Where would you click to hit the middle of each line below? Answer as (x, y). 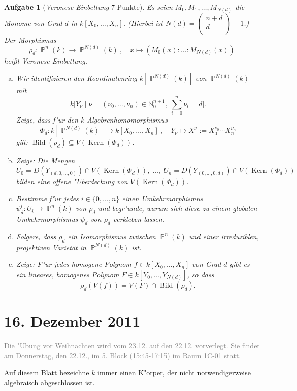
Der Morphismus (30, 39)
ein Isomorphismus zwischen (112, 236)
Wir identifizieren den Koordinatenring (76, 78)
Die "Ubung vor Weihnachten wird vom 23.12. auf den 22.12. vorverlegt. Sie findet (132, 345)
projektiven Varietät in (51, 247)
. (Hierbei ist (143, 23)
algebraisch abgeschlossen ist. (49, 382)
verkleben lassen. (139, 219)
